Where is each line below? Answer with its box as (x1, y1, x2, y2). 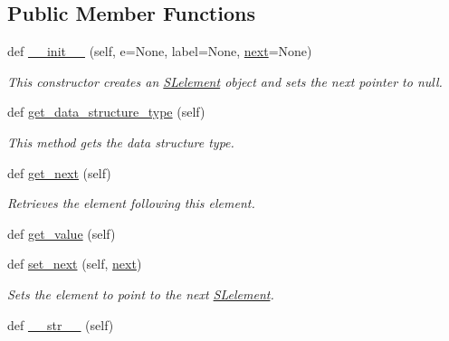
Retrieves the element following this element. (7, 194, 255, 213)
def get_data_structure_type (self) (7, 102, 205, 121)
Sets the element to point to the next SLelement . (7, 284, 274, 303)
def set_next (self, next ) (7, 254, 142, 273)
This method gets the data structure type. (7, 132, 234, 151)
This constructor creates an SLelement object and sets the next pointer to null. (7, 71, 443, 90)
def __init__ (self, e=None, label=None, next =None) (7, 42, 312, 61)
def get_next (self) (7, 163, 111, 182)
